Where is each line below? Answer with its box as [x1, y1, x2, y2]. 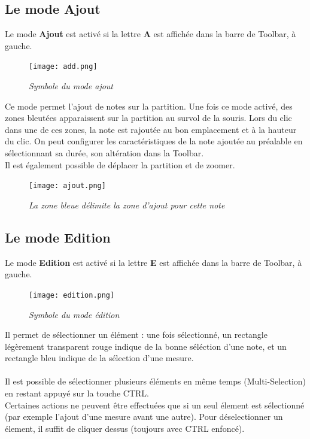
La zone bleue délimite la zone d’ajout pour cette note [29, 198, 225, 211]
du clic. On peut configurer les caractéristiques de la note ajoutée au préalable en [5, 135, 303, 147]
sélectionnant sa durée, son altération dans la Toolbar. [5, 147, 204, 159]
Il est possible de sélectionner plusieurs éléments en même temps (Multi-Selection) [5, 375, 306, 387]
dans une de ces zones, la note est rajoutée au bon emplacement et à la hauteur [5, 123, 297, 135]
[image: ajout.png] [29, 181, 106, 190]
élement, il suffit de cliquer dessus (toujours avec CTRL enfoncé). [5, 422, 245, 434]
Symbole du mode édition [29, 308, 120, 320]
